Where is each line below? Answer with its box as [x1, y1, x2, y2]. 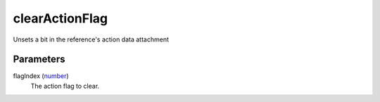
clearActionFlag [13, 11, 108, 26]
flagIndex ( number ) [13, 72, 70, 80]
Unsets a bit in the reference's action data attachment [13, 35, 169, 44]
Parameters [13, 53, 65, 65]
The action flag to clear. [30, 82, 100, 90]
